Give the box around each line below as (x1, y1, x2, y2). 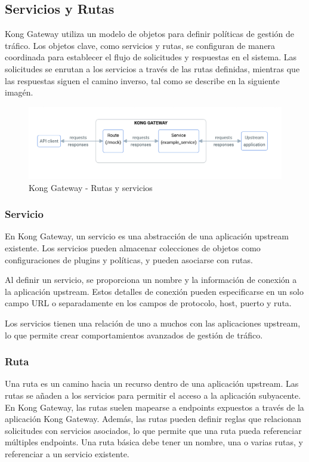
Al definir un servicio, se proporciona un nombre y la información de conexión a (5, 273, 297, 286)
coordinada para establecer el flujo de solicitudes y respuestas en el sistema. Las (5, 51, 297, 63)
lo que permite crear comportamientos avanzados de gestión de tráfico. (5, 328, 263, 341)
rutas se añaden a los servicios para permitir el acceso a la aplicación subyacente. (5, 389, 301, 402)
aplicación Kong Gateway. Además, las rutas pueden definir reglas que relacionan (5, 412, 301, 425)
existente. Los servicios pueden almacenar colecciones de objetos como (5, 242, 261, 254)
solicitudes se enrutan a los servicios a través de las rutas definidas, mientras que (5, 62, 300, 75)
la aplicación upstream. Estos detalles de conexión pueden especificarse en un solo (5, 285, 304, 297)
